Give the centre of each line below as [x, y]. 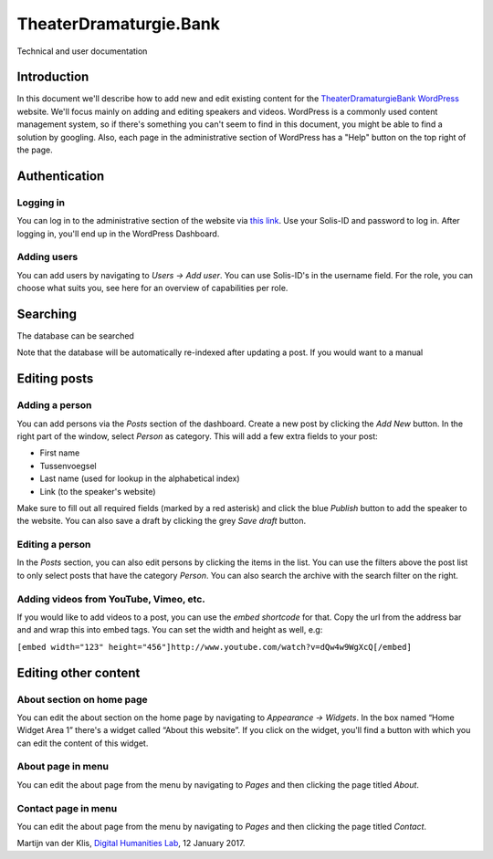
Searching [47, 314]
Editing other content [79, 672]
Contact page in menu [67, 808]
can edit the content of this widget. [83, 743]
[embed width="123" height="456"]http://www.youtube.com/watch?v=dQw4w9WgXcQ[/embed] [215, 647]
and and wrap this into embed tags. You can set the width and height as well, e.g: [170, 630]
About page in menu [63, 767]
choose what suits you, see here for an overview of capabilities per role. [152, 288]
